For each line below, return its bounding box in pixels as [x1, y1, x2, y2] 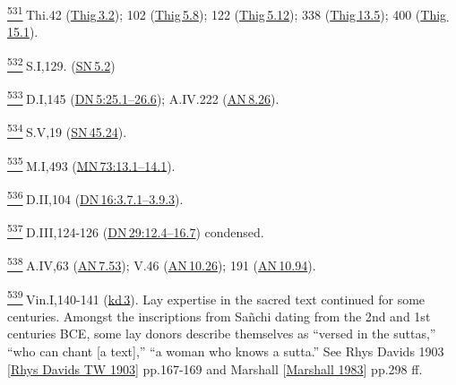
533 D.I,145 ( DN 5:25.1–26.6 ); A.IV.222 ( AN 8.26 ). [7, 87, 280, 107]
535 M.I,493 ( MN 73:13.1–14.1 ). [7, 153, 176, 175]
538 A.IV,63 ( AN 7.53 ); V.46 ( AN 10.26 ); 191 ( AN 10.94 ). [7, 253, 316, 274]
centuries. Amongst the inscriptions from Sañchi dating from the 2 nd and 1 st [7, 306, 431, 325]
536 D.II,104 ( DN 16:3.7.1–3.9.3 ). [7, 186, 184, 208]
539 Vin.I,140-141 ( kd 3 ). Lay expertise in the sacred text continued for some [7, 287, 426, 308]
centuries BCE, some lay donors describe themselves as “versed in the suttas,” [7, 324, 436, 343]
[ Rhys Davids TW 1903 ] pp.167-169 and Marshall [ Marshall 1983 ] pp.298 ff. [7, 359, 423, 378]
